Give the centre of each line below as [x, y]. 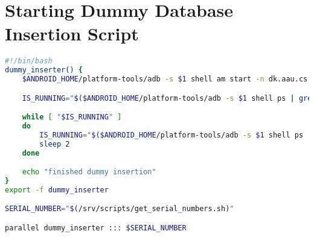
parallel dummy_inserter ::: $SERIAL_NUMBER [96, 228]
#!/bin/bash [29, 61]
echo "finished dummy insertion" [89, 172]
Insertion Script [72, 33]
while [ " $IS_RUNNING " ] [72, 117]
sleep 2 [55, 144]
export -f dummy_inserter [57, 190]
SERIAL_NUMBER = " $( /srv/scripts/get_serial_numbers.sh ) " [120, 209]
